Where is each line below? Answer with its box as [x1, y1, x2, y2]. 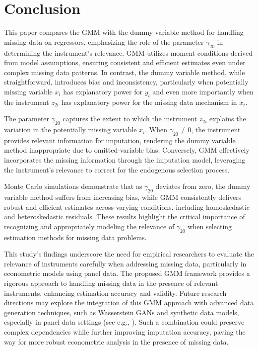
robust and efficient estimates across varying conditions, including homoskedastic [4, 201, 250, 212]
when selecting [188, 221, 232, 231]
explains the [209, 113, 246, 124]
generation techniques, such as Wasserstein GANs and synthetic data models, [4, 307, 239, 317]
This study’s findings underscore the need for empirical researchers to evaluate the [4, 249, 255, 259]
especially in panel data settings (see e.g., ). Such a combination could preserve [4, 317, 245, 327]
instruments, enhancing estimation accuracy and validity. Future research [4, 287, 227, 298]
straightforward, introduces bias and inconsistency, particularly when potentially [4, 77, 249, 87]
